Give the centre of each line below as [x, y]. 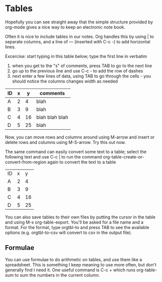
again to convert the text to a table [82, 162]
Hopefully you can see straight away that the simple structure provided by [79, 22]
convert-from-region [26, 162]
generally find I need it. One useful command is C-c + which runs [70, 270]
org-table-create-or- [124, 157]
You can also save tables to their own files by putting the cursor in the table [80, 217]
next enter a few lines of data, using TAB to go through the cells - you [81, 76]
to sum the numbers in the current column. [57, 275]
